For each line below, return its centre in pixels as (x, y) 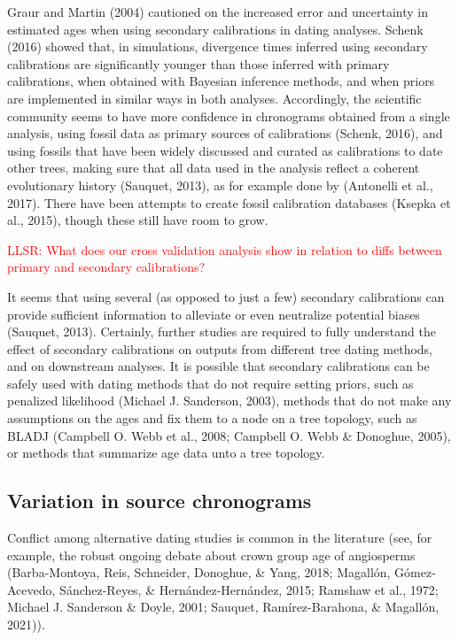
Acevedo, (31, 589)
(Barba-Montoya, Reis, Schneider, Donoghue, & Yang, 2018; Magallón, (199, 572)
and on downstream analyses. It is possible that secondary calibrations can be (218, 366)
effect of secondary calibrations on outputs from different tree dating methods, (220, 348)
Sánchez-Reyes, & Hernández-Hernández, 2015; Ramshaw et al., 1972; (249, 589)
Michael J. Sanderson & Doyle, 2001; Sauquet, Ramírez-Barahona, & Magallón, (223, 607)
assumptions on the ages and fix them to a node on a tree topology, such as (212, 418)
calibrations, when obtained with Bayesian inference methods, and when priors (221, 81)
